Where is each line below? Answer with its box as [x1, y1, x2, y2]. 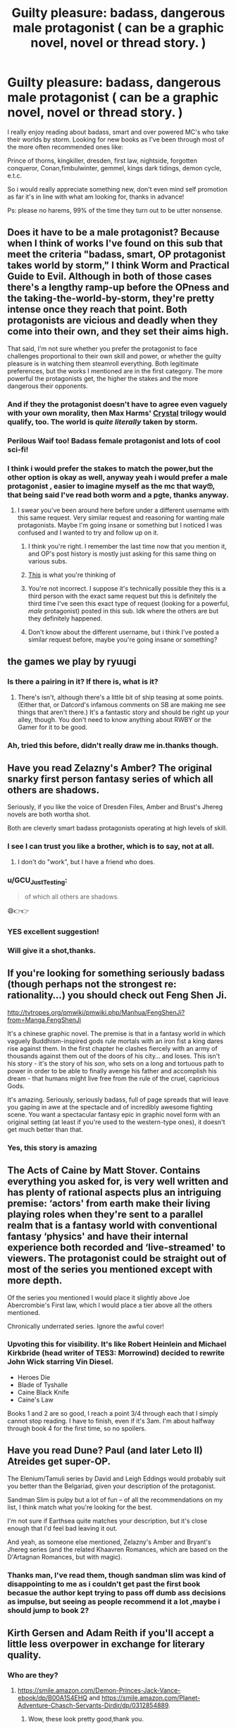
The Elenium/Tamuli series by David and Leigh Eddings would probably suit [7, 1474, 226, 1483]
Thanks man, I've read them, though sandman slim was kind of [7, 1570, 227, 1580]
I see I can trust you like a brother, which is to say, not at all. [7, 842, 215, 852]
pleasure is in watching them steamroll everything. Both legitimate [7, 359, 199, 368]
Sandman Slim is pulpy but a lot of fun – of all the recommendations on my [7, 1495, 223, 1504]
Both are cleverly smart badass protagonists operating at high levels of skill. [7, 824, 228, 833]
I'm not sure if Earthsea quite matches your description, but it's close [7, 1516, 208, 1525]
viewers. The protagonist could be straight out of [7, 1252, 227, 1265]
